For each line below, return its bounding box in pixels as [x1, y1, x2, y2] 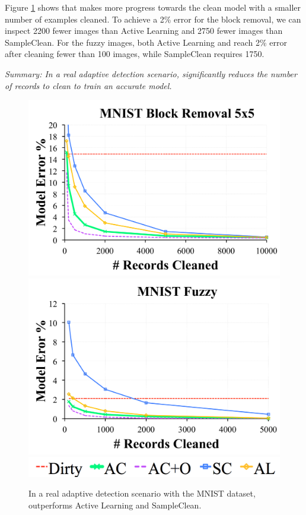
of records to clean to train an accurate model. [5, 79, 172, 91]
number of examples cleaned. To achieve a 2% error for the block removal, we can [5, 12, 301, 25]
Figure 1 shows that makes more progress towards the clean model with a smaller [5, 1, 301, 13]
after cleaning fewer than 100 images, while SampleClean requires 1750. [5, 48, 264, 60]
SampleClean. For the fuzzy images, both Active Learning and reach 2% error [5, 36, 287, 48]
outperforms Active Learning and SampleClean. [28, 498, 202, 511]
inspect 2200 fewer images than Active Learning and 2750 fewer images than [5, 24, 283, 37]
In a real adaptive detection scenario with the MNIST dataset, [28, 487, 256, 500]
